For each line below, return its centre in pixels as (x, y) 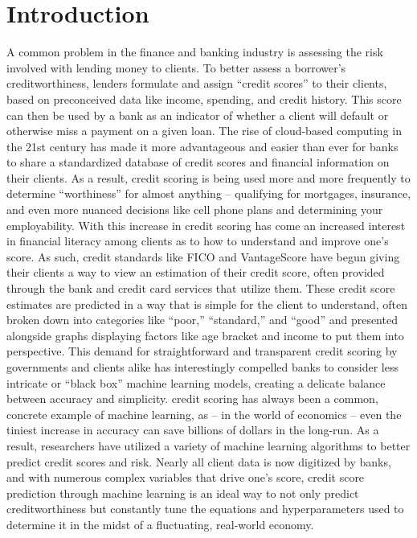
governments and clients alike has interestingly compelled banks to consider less (202, 367)
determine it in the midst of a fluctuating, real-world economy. (160, 524)
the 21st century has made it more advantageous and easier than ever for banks (202, 146)
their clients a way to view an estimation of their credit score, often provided (196, 272)
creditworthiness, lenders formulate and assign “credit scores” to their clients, (197, 83)
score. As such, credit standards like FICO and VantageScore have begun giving (203, 256)
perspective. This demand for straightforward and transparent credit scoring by (202, 351)
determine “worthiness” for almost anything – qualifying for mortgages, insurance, (209, 193)
